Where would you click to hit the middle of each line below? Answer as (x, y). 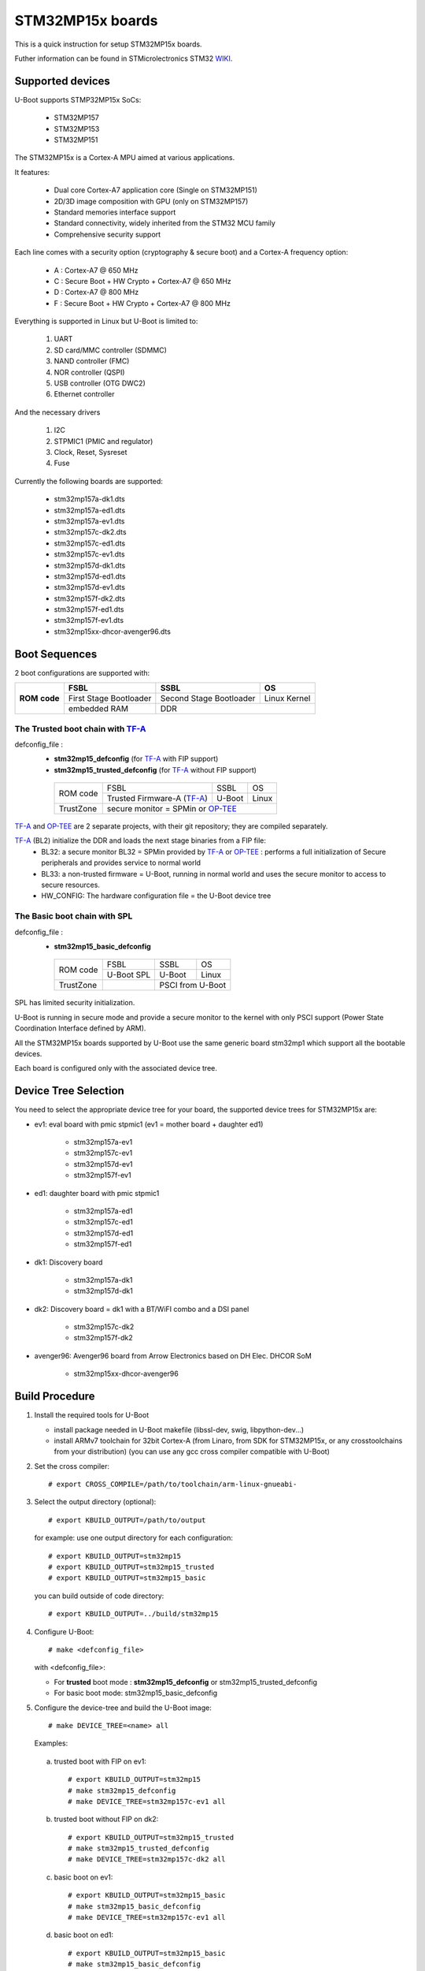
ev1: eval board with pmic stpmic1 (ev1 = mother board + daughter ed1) (149, 1124)
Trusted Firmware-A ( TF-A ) (157, 799)
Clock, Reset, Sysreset (91, 452)
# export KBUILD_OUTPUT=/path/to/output (127, 1520)
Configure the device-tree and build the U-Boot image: (123, 1708)
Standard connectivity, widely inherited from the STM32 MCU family (164, 223)
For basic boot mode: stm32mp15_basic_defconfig (136, 1693)
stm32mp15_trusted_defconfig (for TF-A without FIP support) (155, 769)
